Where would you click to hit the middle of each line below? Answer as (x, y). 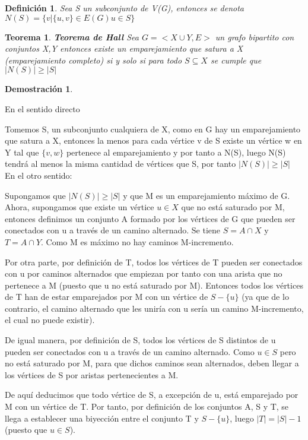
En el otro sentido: (39, 175)
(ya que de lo (265, 297)
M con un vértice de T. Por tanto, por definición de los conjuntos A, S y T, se (147, 406)
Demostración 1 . (39, 89)
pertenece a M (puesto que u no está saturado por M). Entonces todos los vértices (154, 285)
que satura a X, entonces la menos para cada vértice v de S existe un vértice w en (153, 140)
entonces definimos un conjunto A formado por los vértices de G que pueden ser (150, 218)
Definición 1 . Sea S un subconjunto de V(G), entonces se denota (125, 8)
